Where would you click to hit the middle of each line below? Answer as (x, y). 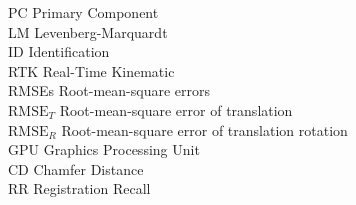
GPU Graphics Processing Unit (104, 149)
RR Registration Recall (79, 188)
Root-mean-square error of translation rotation (204, 129)
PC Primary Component (83, 12)
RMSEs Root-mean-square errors (109, 90)
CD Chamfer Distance (76, 168)
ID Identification (59, 51)
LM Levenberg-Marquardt (88, 31)
